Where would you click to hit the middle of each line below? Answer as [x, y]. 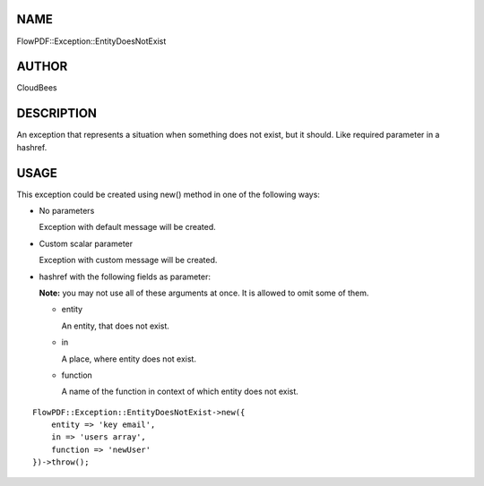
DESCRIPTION [57, 113]
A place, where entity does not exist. [129, 359]
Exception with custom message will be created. [128, 260]
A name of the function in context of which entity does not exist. [180, 392]
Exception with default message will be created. [128, 227]
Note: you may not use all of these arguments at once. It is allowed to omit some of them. [204, 293]
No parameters [67, 211]
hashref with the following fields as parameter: [125, 277]
